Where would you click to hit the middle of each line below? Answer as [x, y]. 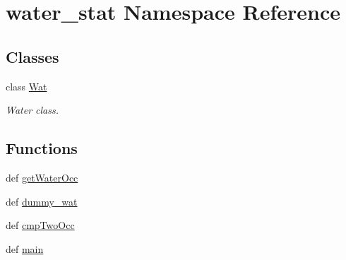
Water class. [32, 110]
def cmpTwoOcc [40, 225]
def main [25, 248]
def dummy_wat [42, 201]
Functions [42, 148]
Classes [32, 56]
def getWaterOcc [42, 177]
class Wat [26, 86]
